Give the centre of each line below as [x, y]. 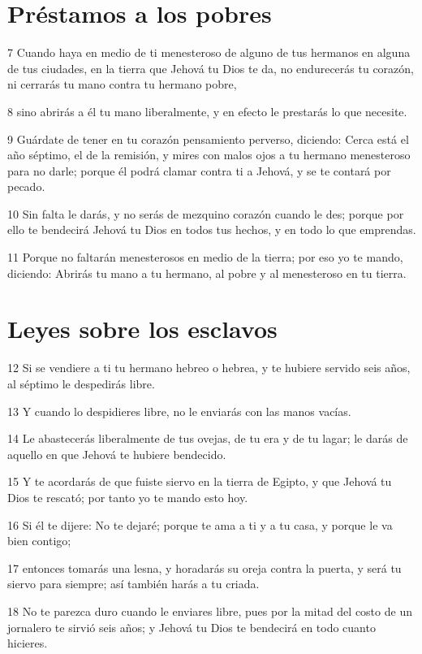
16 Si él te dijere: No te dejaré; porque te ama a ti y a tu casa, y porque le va [200, 524]
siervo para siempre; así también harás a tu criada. [133, 584]
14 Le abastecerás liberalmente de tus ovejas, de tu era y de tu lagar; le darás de [208, 438]
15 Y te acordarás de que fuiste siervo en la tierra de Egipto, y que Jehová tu [200, 481]
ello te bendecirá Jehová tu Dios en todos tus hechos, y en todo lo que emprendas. [212, 230]
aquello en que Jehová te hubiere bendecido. [117, 454]
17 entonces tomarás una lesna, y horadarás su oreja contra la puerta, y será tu [205, 567]
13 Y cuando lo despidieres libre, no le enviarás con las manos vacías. [179, 411]
